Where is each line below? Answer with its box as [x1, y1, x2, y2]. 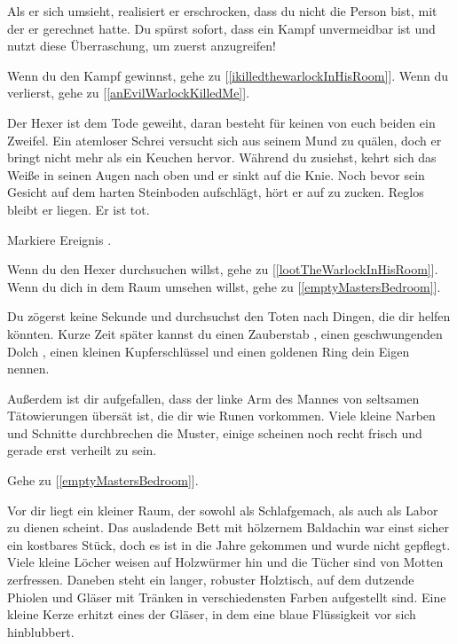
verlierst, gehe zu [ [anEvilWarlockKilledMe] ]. [7, 83, 250, 102]
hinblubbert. [7, 622, 75, 640]
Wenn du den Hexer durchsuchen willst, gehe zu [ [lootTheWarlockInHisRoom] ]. [7, 260, 438, 279]
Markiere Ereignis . [7, 230, 112, 248]
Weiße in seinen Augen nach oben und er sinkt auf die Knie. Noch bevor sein [7, 165, 425, 184]
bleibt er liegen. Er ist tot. [7, 200, 150, 218]
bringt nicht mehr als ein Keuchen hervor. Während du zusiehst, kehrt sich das [7, 148, 437, 167]
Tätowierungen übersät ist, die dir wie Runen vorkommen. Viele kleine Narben [7, 406, 436, 425]
